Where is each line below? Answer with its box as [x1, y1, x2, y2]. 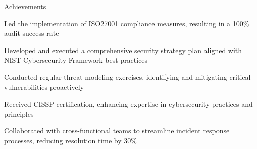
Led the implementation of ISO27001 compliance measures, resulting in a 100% [4, 18, 249, 28]
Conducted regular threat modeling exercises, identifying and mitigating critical [4, 71, 251, 82]
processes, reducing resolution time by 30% [4, 135, 137, 145]
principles [4, 108, 34, 119]
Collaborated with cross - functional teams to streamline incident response [4, 125, 230, 136]
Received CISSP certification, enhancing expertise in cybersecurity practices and [4, 98, 253, 109]
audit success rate [4, 28, 59, 38]
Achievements [4, 1, 46, 11]
